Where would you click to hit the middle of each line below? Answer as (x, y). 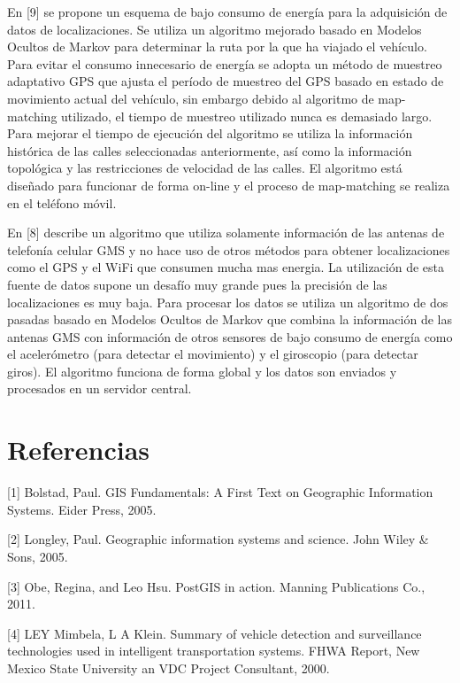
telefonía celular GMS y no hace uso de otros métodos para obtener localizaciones (229, 249)
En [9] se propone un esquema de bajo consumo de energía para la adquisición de (227, 12)
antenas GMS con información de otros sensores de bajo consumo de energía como (230, 336)
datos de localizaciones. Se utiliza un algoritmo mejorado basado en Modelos (215, 29)
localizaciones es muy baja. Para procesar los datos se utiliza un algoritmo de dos (228, 302)
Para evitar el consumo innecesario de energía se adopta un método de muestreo (225, 63)
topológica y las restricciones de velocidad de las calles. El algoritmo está (205, 168)
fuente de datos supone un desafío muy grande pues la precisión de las (197, 284)
